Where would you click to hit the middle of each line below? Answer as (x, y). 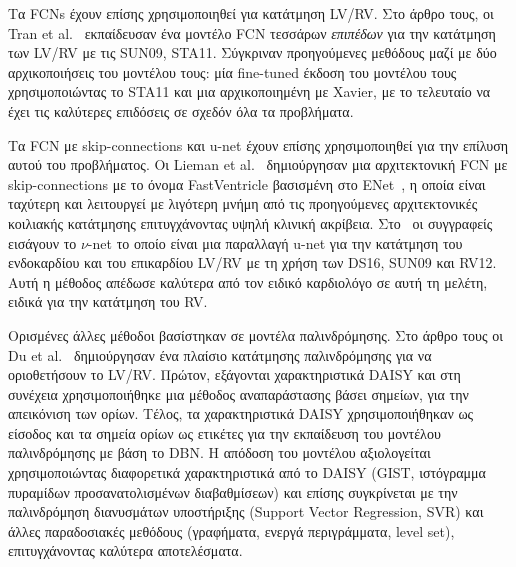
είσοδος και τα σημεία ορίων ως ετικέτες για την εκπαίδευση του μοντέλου (224, 432)
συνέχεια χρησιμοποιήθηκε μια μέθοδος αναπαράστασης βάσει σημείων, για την (238, 393)
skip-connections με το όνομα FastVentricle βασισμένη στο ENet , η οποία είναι (247, 183)
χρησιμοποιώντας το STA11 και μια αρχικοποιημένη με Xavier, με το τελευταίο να (249, 91)
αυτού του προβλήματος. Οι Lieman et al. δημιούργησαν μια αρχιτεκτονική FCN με (258, 164)
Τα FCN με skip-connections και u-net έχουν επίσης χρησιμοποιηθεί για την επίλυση (258, 144)
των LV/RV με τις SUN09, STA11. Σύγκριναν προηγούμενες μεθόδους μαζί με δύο (252, 52)
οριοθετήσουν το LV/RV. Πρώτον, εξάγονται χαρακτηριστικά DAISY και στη (234, 374)
